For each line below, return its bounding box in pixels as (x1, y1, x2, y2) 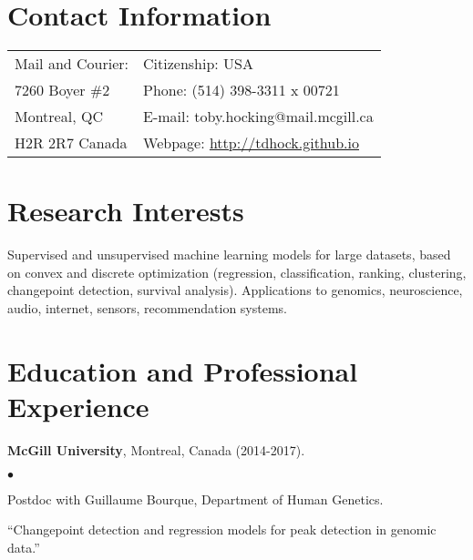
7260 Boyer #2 (15, 79, 110, 101)
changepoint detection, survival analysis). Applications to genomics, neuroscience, (7, 280, 463, 300)
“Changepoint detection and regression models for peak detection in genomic (7, 520, 437, 539)
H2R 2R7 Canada (15, 132, 128, 154)
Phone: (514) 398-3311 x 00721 (143, 79, 340, 101)
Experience (7, 388, 149, 424)
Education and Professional (7, 351, 358, 389)
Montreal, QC (15, 106, 103, 127)
